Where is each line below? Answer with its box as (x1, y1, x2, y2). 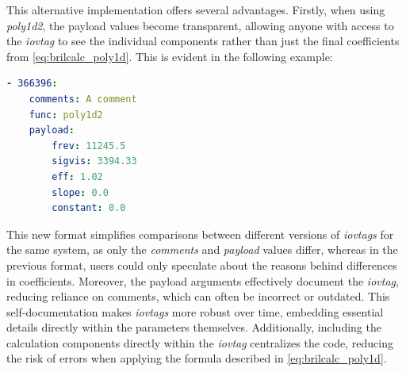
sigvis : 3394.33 (52, 155, 137, 167)
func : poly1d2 (29, 109, 103, 121)
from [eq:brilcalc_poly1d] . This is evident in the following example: (6, 48, 333, 64)
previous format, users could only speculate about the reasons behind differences (6, 256, 397, 273)
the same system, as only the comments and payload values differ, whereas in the (6, 241, 398, 258)
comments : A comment (29, 93, 137, 105)
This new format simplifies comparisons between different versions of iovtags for (6, 225, 394, 242)
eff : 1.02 (52, 171, 103, 182)
